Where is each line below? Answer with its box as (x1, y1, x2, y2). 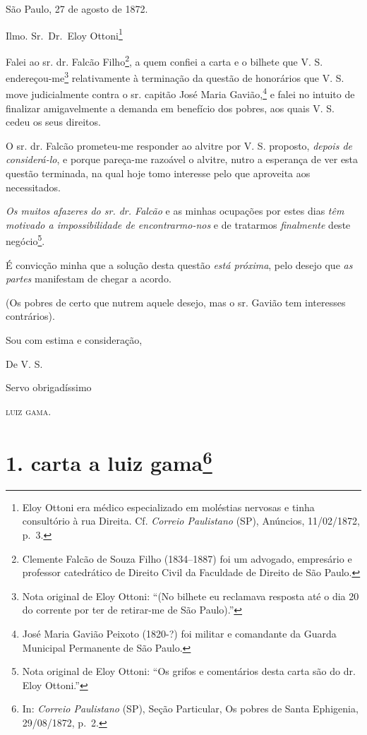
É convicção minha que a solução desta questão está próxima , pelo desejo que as (6, 257, 353, 272)
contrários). (6, 309, 55, 323)
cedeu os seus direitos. (6, 114, 101, 129)
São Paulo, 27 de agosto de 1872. (6, 1, 148, 16)
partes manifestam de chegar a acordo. (6, 271, 172, 286)
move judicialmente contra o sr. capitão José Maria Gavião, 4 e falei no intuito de (6, 85, 355, 101)
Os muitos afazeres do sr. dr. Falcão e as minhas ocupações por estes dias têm (6, 203, 344, 218)
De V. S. (6, 356, 43, 371)
